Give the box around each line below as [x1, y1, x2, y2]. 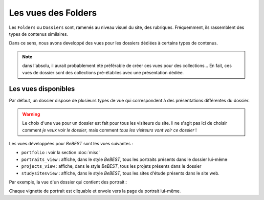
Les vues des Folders [9, 7, 97, 18]
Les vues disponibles [9, 85, 75, 93]
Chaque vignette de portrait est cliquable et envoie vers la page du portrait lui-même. [9, 188, 181, 194]
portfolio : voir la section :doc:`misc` [21, 150, 100, 156]
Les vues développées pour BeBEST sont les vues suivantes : [9, 140, 133, 146]
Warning [22, 111, 40, 117]
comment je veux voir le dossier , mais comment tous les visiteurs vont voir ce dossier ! [22, 127, 197, 133]
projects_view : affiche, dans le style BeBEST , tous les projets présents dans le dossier [21, 163, 202, 169]
